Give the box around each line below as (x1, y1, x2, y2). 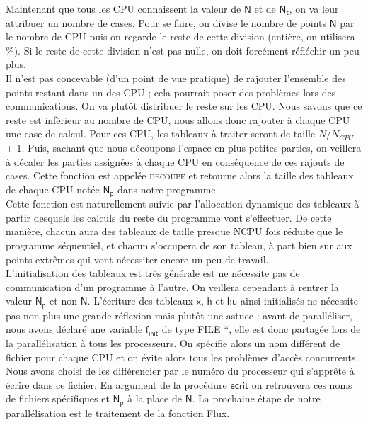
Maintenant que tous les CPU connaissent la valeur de (6, 1, 241, 16)
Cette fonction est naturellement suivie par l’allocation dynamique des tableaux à (6, 196, 360, 211)
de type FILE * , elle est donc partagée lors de (161, 322, 361, 336)
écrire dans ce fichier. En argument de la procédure (6, 377, 227, 392)
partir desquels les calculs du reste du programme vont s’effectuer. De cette (6, 210, 332, 225)
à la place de (127, 391, 182, 406)
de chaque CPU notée (6, 181, 100, 196)
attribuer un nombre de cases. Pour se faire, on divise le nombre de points (6, 15, 327, 30)
